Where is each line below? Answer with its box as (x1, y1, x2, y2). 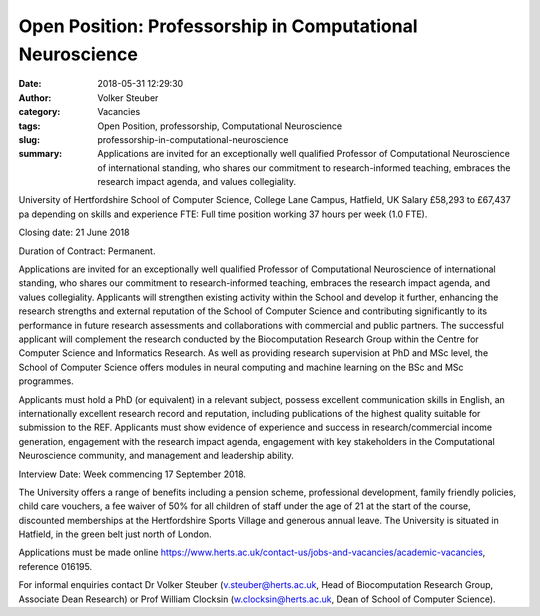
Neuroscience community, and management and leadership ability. (18, 450, 295, 462)
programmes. (18, 375, 74, 387)
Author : (18, 91, 52, 104)
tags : (18, 120, 41, 132)
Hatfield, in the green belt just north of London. (18, 528, 212, 540)
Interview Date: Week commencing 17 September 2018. (18, 468, 247, 480)
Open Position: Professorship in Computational (18, 15, 419, 37)
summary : (18, 148, 63, 160)
